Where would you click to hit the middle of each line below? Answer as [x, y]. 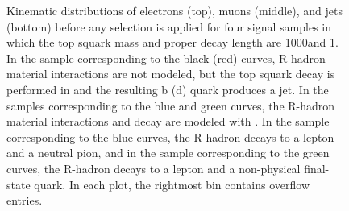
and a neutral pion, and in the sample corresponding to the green [168, 153]
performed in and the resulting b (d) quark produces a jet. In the [168, 89]
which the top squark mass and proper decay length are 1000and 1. [172, 42]
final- [317, 168]
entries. [25, 200]
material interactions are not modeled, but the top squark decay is [171, 74]
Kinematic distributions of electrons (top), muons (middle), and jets [174, 10]
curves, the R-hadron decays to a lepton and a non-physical [154, 168]
